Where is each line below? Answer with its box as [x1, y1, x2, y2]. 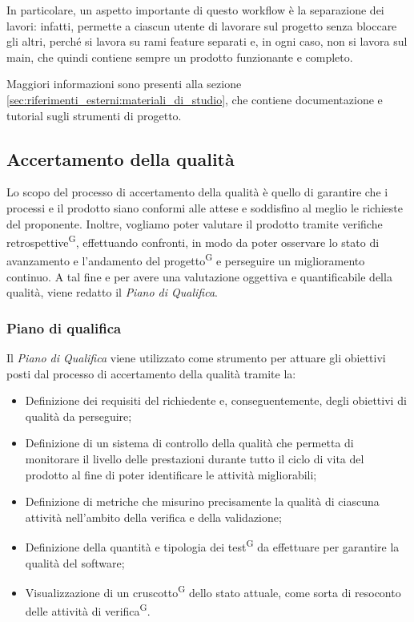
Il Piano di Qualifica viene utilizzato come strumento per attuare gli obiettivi [6, 349, 386, 366]
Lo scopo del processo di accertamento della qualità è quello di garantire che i [6, 184, 388, 200]
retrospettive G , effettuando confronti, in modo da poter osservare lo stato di [6, 232, 380, 250]
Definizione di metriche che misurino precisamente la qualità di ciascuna [25, 493, 380, 510]
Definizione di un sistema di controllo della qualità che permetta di [25, 434, 354, 451]
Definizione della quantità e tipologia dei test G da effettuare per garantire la [25, 536, 400, 555]
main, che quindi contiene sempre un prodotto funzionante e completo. [6, 48, 353, 65]
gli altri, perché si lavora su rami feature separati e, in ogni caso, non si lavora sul [6, 33, 408, 50]
